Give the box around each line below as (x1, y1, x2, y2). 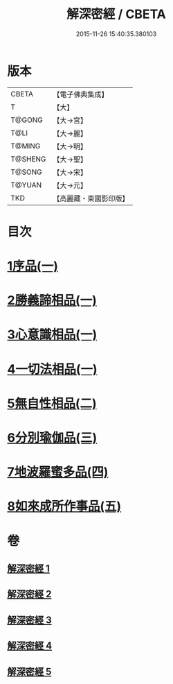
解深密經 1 (7, 563, 51, 574)
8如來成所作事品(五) (7, 499, 122, 514)
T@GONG (10, 115, 43, 125)
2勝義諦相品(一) (7, 293, 97, 309)
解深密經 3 (7, 614, 52, 626)
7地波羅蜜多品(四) (7, 464, 109, 480)
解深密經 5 (7, 665, 52, 677)
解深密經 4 (7, 640, 53, 652)
